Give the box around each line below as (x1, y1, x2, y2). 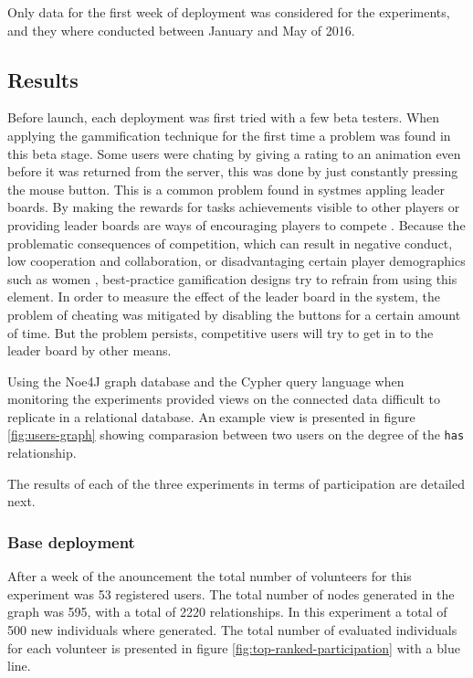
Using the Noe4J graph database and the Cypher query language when (7, 371, 405, 390)
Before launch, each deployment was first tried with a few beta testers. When (7, 108, 440, 127)
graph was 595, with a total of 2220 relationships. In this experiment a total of (7, 602, 447, 621)
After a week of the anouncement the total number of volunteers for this (7, 567, 412, 586)
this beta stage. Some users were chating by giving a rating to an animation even (7, 143, 461, 163)
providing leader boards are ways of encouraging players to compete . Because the (7, 215, 466, 234)
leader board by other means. (7, 341, 172, 360)
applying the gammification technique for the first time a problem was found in (7, 125, 451, 144)
